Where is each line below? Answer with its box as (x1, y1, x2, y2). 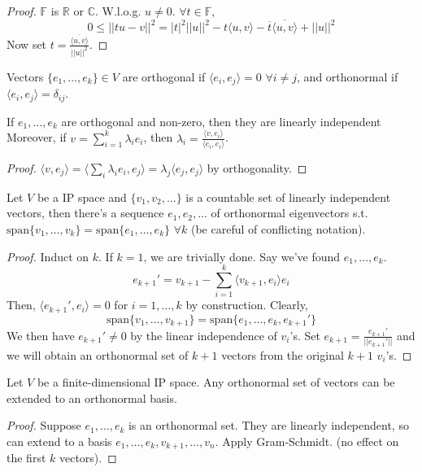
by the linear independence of (130, 326, 277, 343)
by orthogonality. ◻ (207, 159, 307, 176)
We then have (7, 326, 75, 343)
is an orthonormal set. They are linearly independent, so (128, 417, 409, 434)
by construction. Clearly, (185, 296, 308, 313)
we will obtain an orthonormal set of (7, 346, 189, 363)
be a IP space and (37, 188, 127, 205)
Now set (7, 35, 47, 52)
